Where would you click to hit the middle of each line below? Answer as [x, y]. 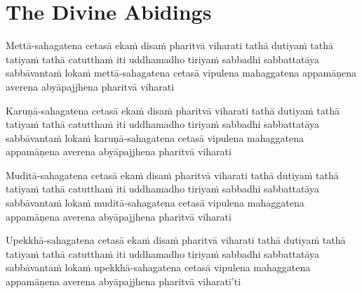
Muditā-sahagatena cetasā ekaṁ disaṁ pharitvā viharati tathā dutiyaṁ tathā [172, 175]
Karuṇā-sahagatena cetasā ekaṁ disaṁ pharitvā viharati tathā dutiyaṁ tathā [173, 110]
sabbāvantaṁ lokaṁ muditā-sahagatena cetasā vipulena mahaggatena [155, 203]
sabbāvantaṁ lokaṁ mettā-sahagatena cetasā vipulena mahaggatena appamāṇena [181, 73]
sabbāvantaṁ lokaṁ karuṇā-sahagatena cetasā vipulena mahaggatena [155, 137]
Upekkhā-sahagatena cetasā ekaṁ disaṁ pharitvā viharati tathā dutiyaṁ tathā [176, 240]
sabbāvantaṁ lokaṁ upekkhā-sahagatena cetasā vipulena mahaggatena [158, 267]
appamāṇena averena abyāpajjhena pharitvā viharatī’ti [123, 281]
